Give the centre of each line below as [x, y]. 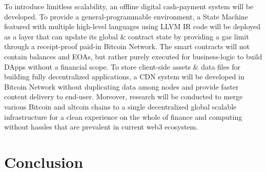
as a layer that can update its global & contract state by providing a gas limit [127, 36]
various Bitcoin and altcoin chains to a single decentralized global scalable [120, 106]
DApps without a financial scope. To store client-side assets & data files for [122, 66]
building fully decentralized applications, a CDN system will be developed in [124, 77]
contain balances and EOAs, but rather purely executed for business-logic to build [133, 56]
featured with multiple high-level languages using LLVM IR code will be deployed [132, 26]
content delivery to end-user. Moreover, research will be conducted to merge [124, 96]
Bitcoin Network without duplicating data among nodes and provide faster [121, 86]
